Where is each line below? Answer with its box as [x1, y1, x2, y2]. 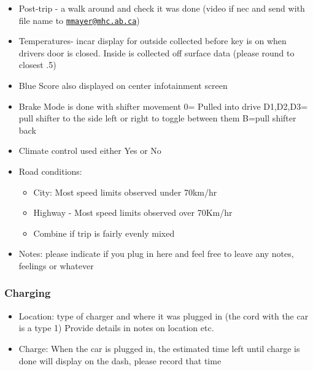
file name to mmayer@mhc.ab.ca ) [18, 13, 140, 26]
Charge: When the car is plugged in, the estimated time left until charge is [18, 342, 300, 354]
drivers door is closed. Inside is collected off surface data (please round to [18, 46, 295, 59]
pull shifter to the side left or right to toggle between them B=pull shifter [18, 112, 296, 124]
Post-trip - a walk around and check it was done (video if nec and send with [18, 2, 305, 14]
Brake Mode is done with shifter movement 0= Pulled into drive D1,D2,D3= [18, 99, 308, 112]
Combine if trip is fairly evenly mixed [33, 226, 175, 239]
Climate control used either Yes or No [18, 144, 161, 157]
